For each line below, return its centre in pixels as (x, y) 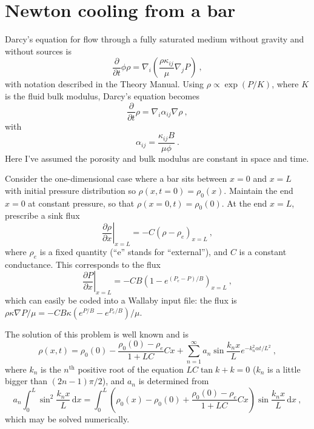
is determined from (174, 381)
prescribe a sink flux (42, 215)
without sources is (38, 51)
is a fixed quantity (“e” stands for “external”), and (134, 251)
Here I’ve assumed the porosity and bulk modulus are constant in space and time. (157, 158)
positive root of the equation (131, 369)
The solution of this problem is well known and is (97, 334)
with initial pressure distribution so (70, 190)
